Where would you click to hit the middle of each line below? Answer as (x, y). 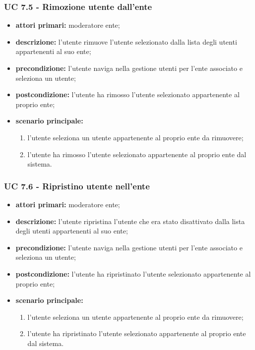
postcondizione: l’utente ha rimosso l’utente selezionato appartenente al (127, 94)
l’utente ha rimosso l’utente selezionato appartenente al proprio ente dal (137, 154)
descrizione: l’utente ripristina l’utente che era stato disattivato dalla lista (130, 221)
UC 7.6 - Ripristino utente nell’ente (77, 186)
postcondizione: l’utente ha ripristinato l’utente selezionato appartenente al (133, 273)
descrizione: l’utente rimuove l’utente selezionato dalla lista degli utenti (126, 41)
